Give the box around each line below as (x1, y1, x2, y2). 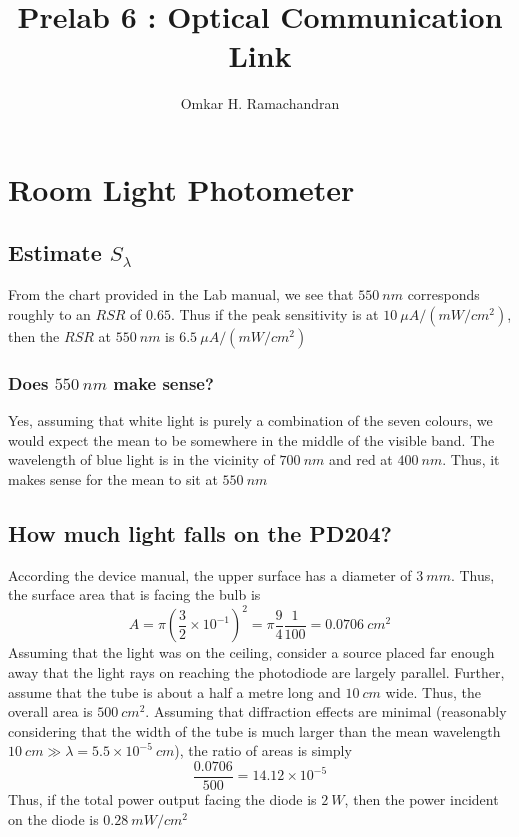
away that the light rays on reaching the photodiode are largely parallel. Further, (8, 661, 505, 682)
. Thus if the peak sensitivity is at (170, 303, 379, 324)
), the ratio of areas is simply (174, 740, 352, 761)
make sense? (113, 370, 214, 395)
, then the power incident (344, 789, 499, 809)
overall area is (8, 701, 93, 722)
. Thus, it (442, 449, 500, 470)
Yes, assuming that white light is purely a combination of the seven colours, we (8, 410, 493, 431)
